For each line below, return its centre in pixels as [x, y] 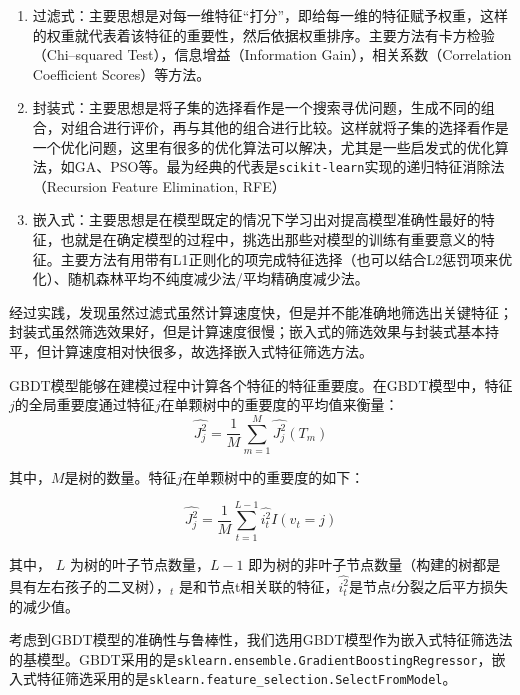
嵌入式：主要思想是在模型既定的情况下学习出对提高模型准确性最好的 [256, 219]
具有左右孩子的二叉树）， [89, 585]
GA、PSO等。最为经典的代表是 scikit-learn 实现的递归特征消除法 [289, 166]
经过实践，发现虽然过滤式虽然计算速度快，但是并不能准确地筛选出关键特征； [261, 311]
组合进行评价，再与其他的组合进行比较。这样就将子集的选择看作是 [291, 126]
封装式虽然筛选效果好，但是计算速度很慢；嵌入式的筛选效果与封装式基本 [247, 331]
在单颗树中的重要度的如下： [273, 476]
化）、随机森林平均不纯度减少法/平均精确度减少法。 [200, 278]
